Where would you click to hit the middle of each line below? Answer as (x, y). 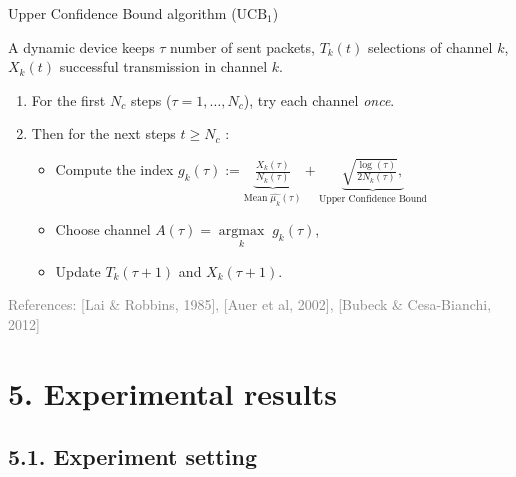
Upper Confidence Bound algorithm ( (122, 13)
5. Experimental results (172, 392)
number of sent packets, (242, 46)
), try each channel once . (319, 99)
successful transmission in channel (163, 66)
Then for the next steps (103, 133)
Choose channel (103, 229)
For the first (68, 99)
